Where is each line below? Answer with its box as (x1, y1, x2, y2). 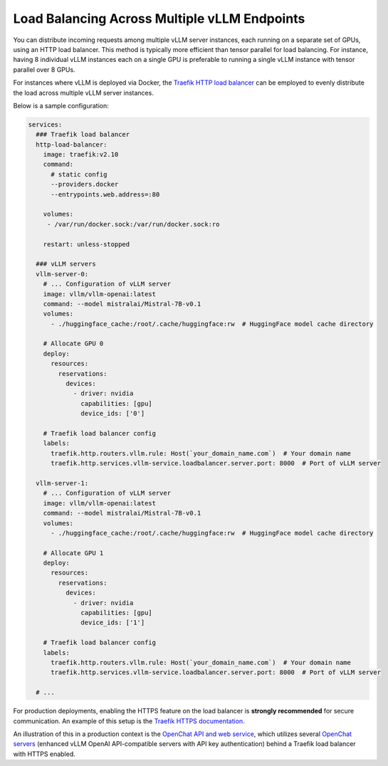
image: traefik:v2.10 (43, 150, 119, 159)
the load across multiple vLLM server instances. (13, 88, 154, 97)
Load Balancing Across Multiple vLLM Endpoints (13, 11, 305, 26)
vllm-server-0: (36, 270, 89, 278)
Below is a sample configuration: (13, 101, 110, 110)
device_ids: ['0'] (80, 409, 145, 418)
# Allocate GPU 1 (43, 549, 104, 557)
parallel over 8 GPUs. (13, 65, 75, 74)
